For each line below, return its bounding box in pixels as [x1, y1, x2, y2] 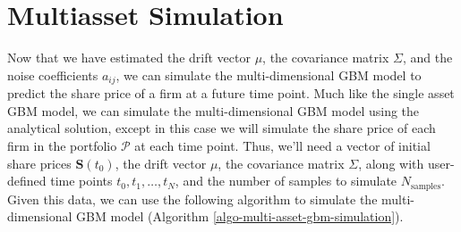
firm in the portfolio [7, 136, 117, 154]
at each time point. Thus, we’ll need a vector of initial [134, 136, 431, 154]
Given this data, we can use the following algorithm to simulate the [7, 189, 378, 208]
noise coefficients [7, 65, 98, 84]
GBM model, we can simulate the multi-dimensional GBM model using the [7, 101, 420, 120]
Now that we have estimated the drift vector [7, 48, 251, 67]
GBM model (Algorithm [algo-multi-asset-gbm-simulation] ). [76, 207, 404, 226]
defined [7, 171, 47, 190]
